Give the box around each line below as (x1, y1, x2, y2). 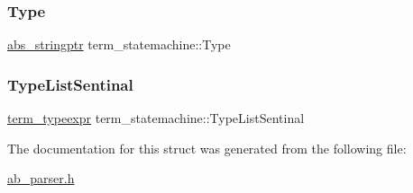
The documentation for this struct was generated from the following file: (7, 138, 407, 157)
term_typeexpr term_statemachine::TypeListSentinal (7, 109, 305, 127)
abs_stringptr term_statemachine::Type (7, 35, 231, 54)
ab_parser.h (7, 169, 75, 188)
